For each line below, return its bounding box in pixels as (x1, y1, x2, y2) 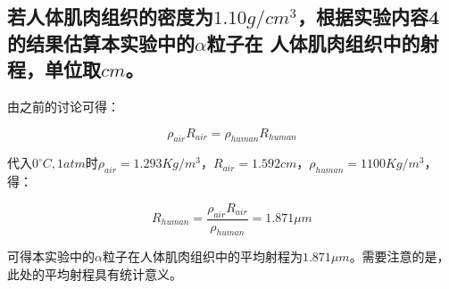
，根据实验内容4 (296, 3, 440, 30)
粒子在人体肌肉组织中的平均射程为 (102, 247, 303, 266)
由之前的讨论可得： (7, 96, 120, 115)
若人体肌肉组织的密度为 (7, 3, 213, 30)
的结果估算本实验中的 (7, 29, 195, 56)
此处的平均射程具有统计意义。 (7, 264, 182, 283)
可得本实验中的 (7, 247, 95, 266)
